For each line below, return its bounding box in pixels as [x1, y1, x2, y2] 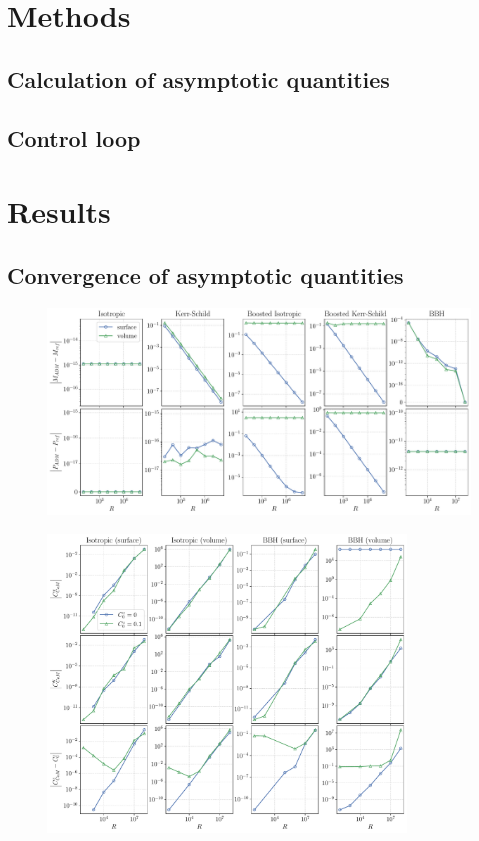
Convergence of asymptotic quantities [7, 259, 404, 290]
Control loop [7, 122, 141, 153]
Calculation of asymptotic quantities [7, 63, 390, 94]
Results [7, 191, 111, 232]
